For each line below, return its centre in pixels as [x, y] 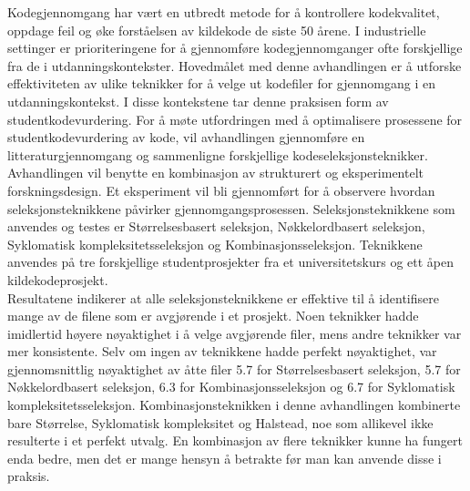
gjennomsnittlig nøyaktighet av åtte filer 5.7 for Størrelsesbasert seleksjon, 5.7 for [234, 368]
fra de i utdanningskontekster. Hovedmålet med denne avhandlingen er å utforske [235, 65]
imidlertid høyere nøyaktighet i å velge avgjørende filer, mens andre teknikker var [235, 333]
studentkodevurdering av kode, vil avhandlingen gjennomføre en [186, 137]
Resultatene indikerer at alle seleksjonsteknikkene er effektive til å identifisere [223, 297]
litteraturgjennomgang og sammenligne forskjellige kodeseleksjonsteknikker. [218, 154]
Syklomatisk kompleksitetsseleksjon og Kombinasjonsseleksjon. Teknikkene [215, 244]
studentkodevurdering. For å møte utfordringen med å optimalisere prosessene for [235, 119]
